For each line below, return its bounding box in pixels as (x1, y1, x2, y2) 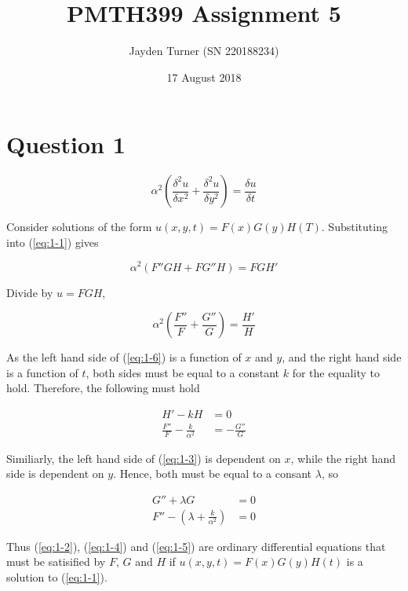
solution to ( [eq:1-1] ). (6, 569, 107, 585)
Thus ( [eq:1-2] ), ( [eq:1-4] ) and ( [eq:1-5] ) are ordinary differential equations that (6, 538, 386, 554)
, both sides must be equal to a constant (86, 364, 280, 380)
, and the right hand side (282, 349, 402, 365)
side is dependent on (6, 465, 104, 482)
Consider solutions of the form (6, 218, 152, 235)
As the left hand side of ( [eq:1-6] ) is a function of (6, 349, 242, 365)
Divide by (6, 284, 53, 300)
